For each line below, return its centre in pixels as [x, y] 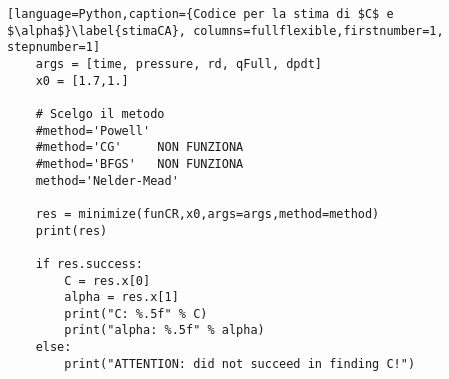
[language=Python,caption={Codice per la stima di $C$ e [200, 14]
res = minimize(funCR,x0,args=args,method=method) [207, 213]
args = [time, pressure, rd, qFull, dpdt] [178, 63]
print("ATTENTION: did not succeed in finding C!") [240, 363]
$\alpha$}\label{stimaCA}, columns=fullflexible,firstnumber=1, [225, 30]
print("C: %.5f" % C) [136, 313]
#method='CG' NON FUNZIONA [139, 147]
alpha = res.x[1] [121, 297]
